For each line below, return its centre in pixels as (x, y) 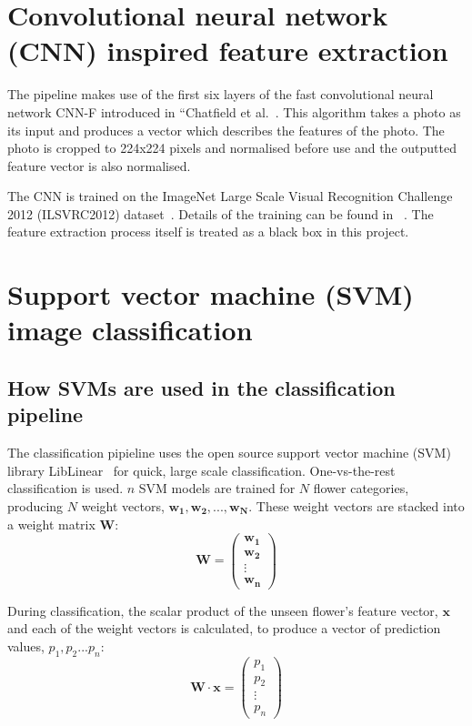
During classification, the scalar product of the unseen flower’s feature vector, (223, 610)
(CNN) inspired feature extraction (228, 50)
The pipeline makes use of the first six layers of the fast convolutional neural (221, 94)
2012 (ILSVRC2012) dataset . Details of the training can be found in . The (221, 213)
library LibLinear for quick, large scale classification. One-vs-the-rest (201, 470)
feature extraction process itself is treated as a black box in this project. (208, 232)
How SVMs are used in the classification (201, 388)
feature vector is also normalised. (99, 165)
